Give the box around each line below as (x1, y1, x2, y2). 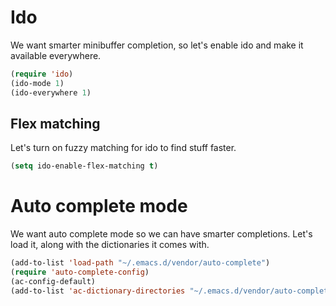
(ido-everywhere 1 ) (10, 87, 92, 98)
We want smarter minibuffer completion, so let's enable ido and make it (10, 39, 304, 51)
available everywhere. (10, 49, 102, 61)
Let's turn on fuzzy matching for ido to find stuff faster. (10, 142, 237, 154)
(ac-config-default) (10, 276, 97, 286)
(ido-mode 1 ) (10, 78, 65, 88)
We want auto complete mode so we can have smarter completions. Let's (10, 228, 313, 240)
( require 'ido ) (10, 69, 74, 79)
